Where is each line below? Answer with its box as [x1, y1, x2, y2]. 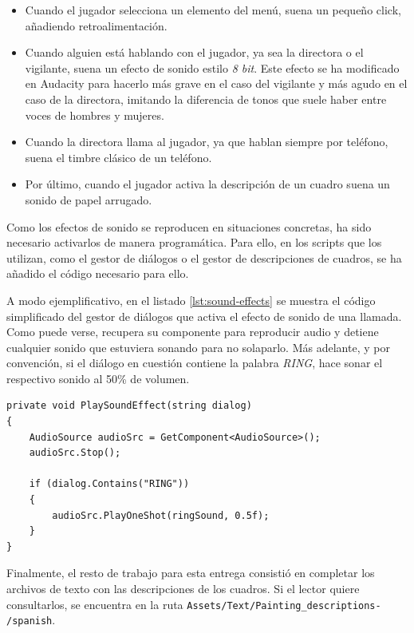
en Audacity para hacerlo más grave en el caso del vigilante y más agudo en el [25, 75, 408, 92]
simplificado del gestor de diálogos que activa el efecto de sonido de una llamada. [6, 307, 402, 324]
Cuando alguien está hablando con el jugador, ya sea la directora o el [25, 44, 364, 61]
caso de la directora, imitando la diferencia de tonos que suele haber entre [25, 90, 387, 107]
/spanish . [6, 611, 56, 628]
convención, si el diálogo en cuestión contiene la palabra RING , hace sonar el [6, 354, 383, 371]
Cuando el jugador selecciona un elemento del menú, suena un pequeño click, [25, 2, 401, 18]
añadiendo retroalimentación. [25, 17, 168, 34]
